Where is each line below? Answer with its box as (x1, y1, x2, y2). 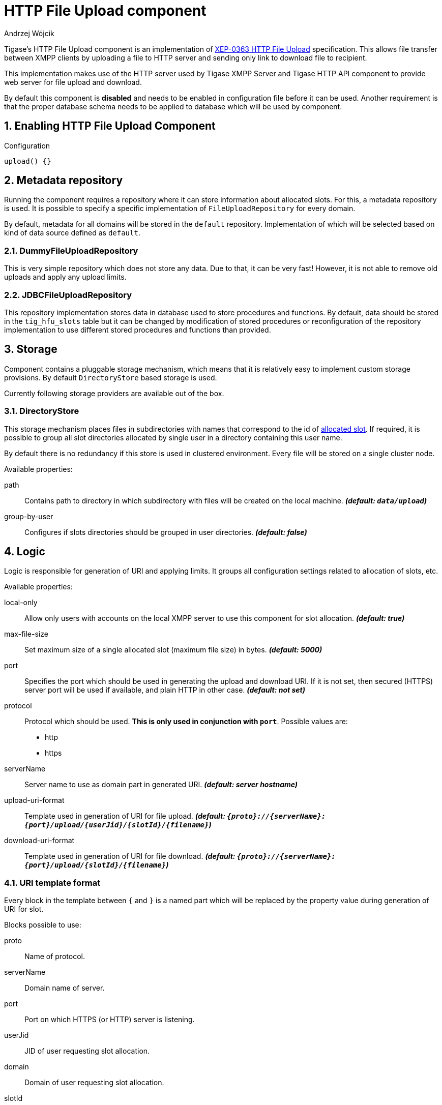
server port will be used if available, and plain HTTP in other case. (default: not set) (24, 685, 305, 695)
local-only (4, 598, 38, 607)
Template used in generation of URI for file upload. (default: (24, 812, 225, 821)
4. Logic (4, 545, 45, 558)
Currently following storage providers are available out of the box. (4, 389, 224, 398)
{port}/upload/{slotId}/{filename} (24, 861, 166, 870)
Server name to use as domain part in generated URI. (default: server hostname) (24, 780, 298, 789)
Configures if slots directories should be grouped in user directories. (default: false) (24, 527, 307, 536)
